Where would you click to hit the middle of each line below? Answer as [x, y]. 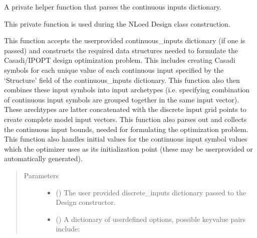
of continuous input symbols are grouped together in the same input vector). [122, 99]
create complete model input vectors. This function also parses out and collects [125, 119]
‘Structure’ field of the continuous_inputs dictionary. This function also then [122, 80]
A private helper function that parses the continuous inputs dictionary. [113, 7]
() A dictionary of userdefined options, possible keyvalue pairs [151, 219]
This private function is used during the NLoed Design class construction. [117, 23]
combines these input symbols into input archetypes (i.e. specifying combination [127, 90]
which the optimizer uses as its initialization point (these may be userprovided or [128, 148]
